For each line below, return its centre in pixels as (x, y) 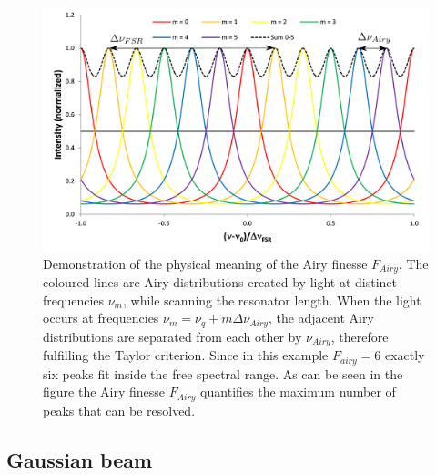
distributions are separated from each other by (172, 336)
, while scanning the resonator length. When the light (272, 299)
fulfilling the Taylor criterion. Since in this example (186, 355)
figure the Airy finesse (104, 392)
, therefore (360, 336)
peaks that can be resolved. (119, 410)
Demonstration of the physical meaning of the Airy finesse (205, 263)
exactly (405, 355)
